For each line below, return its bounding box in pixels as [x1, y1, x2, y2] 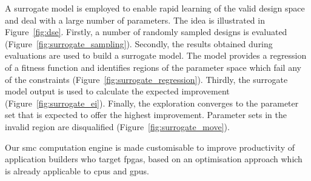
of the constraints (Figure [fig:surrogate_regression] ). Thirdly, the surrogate [5, 73, 288, 85]
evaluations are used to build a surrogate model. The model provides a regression [5, 49, 307, 62]
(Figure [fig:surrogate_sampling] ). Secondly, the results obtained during [5, 37, 273, 50]
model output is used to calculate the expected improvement [5, 85, 230, 97]
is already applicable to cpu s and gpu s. [5, 164, 149, 177]
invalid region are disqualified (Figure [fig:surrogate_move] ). [5, 120, 230, 133]
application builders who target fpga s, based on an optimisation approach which [5, 153, 303, 165]
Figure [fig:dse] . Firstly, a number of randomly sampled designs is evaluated [5, 25, 287, 38]
